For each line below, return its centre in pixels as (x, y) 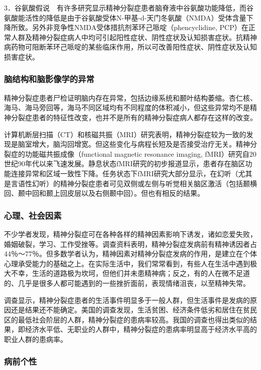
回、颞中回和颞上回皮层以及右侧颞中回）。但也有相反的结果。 (104, 193)
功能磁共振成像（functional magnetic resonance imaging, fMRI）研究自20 (141, 153)
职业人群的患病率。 (36, 339)
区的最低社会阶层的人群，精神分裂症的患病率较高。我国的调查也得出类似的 (127, 319)
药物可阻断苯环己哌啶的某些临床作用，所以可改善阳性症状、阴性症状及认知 (134, 47)
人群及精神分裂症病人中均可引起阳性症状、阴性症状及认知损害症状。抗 (127, 37)
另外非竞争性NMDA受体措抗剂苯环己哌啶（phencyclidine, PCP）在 (140, 27)
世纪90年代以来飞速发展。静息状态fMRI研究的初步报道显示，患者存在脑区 (125, 163)
